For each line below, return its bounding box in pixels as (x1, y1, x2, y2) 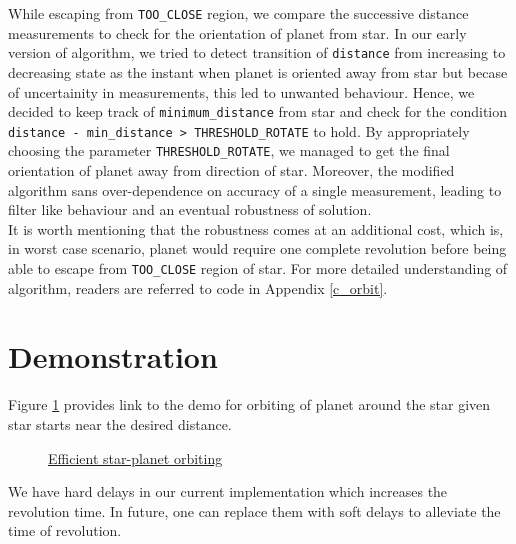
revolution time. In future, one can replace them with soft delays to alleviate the (8, 500, 501, 521)
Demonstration (8, 336, 218, 377)
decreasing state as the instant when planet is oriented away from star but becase (8, 61, 508, 82)
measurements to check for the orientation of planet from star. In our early (8, 22, 467, 43)
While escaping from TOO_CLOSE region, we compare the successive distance (8, 3, 469, 23)
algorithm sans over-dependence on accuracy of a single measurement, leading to (8, 179, 502, 200)
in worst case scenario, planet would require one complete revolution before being (8, 238, 507, 259)
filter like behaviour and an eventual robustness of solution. (8, 199, 372, 220)
